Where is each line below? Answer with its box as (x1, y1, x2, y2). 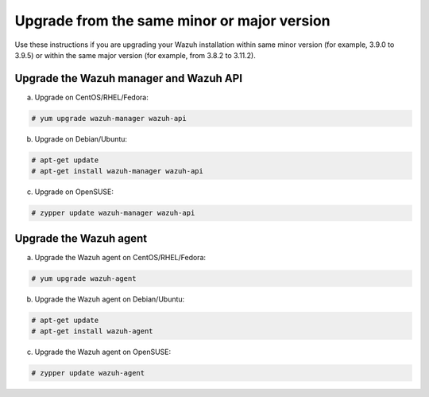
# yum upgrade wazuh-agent (31, 274, 137, 282)
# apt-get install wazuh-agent (31, 327, 154, 336)
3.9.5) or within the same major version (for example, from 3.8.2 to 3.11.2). (14, 50, 256, 60)
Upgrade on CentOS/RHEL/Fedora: (34, 92, 149, 102)
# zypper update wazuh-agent (31, 368, 145, 377)
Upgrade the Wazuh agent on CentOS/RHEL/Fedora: (34, 252, 207, 262)
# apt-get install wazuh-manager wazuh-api (31, 167, 204, 176)
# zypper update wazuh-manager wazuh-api (31, 208, 195, 218)
